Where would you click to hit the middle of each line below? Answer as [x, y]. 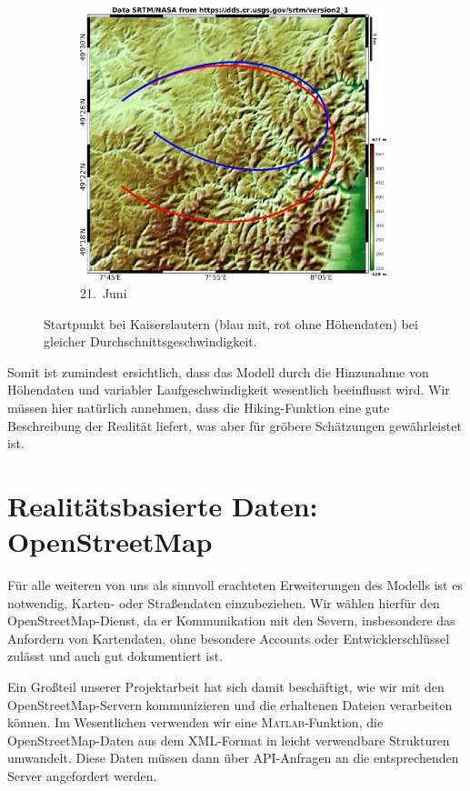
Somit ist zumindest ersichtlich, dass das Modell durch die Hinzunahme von [218, 371]
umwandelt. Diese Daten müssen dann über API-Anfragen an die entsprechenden [233, 758]
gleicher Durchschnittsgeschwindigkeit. [150, 341]
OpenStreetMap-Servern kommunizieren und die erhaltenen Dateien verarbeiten [230, 704]
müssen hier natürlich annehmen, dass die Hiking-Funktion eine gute [199, 407]
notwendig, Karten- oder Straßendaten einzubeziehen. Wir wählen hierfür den [224, 602]
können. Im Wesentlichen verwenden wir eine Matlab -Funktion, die [195, 722]
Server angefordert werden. [82, 776]
